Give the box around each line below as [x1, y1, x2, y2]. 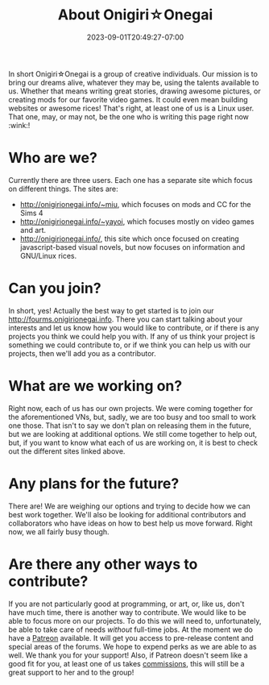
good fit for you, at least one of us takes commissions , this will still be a [8, 658, 245, 668]
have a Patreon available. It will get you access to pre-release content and [8, 633, 254, 642]
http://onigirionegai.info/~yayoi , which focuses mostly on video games [19, 216, 255, 226]
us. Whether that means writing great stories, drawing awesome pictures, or [8, 86, 261, 96]
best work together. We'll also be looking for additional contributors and [8, 509, 246, 519]
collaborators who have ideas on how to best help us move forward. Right [8, 518, 253, 528]
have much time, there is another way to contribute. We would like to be [8, 607, 247, 617]
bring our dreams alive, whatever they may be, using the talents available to [8, 77, 259, 87]
